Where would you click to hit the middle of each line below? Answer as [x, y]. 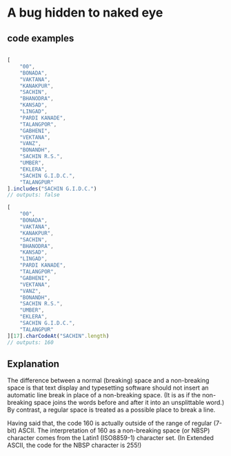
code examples [41, 38]
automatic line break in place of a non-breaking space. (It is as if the [104, 395]
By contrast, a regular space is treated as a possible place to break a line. [111, 410]
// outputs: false [33, 195]
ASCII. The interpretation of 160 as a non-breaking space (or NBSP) [114, 430]
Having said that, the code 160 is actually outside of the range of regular [110, 424]
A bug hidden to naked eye [85, 13]
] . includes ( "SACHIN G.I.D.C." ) [52, 189]
